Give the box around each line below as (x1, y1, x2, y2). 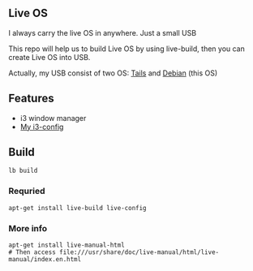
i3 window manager (19, 113, 87, 123)
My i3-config (19, 122, 64, 131)
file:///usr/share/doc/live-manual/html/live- (59, 248, 220, 256)
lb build (8, 166, 38, 175)
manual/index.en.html (8, 256, 82, 264)
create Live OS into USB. (8, 52, 91, 62)
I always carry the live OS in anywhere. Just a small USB (8, 28, 197, 37)
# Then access (8, 248, 57, 256)
